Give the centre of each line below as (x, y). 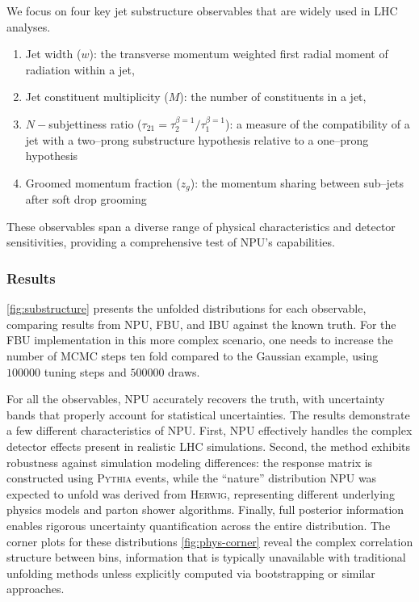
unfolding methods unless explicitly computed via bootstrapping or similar (191, 573)
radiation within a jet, (80, 69)
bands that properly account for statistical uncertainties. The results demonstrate (208, 414)
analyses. (29, 26)
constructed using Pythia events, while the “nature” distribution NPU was (192, 478)
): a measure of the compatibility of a (317, 123)
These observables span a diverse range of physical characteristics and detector (201, 226)
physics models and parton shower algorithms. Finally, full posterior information (205, 509)
